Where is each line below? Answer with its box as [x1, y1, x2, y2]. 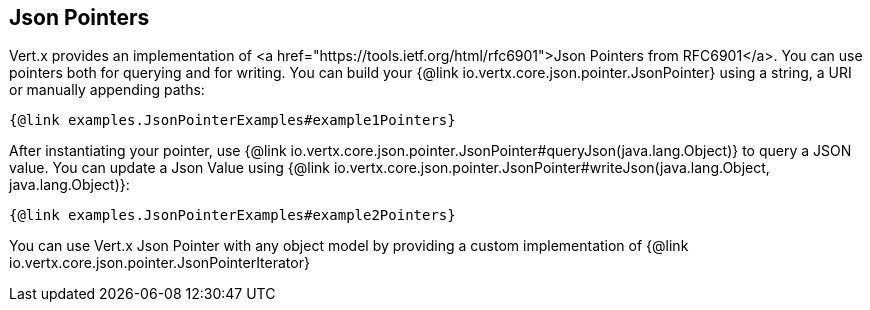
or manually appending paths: [9, 81, 205, 99]
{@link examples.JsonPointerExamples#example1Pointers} [9, 112, 456, 129]
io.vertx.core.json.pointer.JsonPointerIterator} [9, 254, 310, 272]
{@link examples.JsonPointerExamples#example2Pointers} [9, 207, 456, 224]
